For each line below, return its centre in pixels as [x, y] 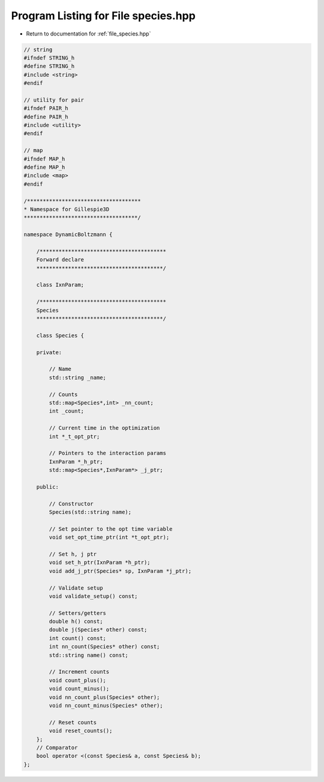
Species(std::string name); [90, 512]
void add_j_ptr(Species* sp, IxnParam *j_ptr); [120, 571]
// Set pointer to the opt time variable [111, 529]
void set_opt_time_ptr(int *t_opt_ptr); [109, 537]
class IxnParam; [60, 285]
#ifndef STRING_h [49, 58]
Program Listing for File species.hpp [103, 16]
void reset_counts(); [81, 731]
